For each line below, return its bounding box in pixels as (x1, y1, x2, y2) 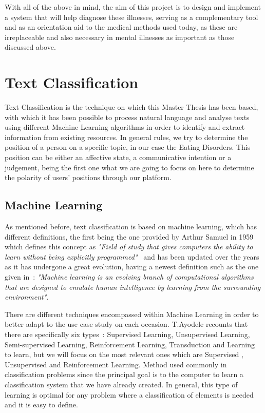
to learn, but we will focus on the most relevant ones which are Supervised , (5, 349, 243, 360)
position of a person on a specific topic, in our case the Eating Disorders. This (5, 142, 251, 152)
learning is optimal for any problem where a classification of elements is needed (5, 389, 254, 400)
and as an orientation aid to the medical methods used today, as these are (5, 22, 238, 32)
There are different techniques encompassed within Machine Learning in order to (5, 308, 259, 319)
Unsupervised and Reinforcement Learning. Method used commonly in (5, 359, 227, 369)
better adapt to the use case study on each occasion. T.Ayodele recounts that (5, 319, 248, 329)
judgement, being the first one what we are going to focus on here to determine (5, 162, 254, 172)
